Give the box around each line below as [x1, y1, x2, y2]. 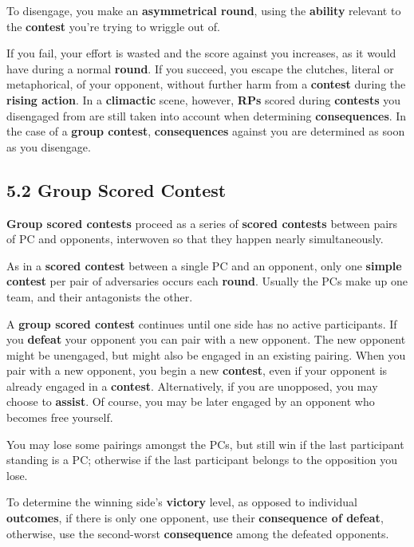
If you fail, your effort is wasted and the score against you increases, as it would [6, 45, 396, 61]
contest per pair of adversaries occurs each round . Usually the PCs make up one [6, 273, 408, 289]
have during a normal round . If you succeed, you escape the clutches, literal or [6, 60, 394, 77]
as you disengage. [6, 138, 91, 155]
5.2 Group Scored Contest [6, 177, 227, 202]
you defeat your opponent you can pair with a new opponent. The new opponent [6, 331, 406, 348]
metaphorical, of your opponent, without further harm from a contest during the [6, 76, 406, 92]
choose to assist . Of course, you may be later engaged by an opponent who [6, 393, 375, 410]
